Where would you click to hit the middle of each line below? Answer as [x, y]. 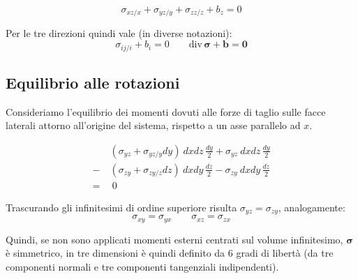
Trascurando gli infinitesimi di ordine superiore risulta [121, 207]
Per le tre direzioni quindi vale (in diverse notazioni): [119, 33]
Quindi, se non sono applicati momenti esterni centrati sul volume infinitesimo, [174, 239]
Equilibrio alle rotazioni [93, 82]
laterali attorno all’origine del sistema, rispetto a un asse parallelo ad [153, 125]
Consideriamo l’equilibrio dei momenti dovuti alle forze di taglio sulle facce [166, 111]
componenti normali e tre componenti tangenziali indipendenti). [142, 267]
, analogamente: [312, 207]
